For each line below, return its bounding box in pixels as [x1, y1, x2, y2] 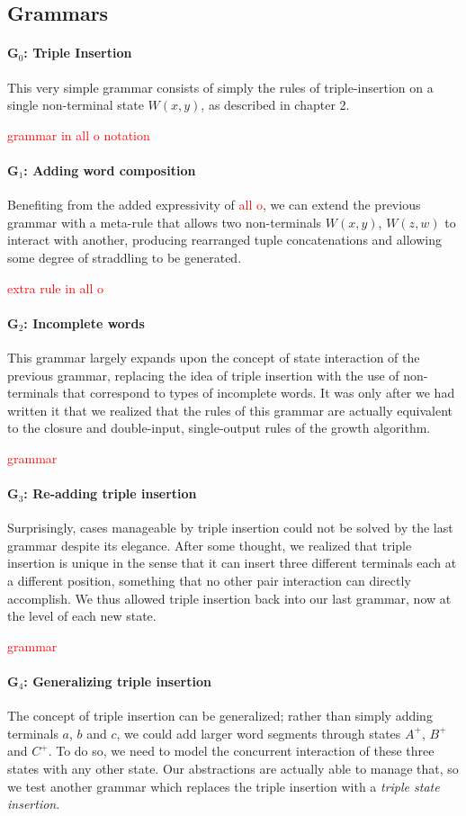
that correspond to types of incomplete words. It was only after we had [62, 383, 455, 402]
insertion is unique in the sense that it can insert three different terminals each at [7, 553, 457, 572]
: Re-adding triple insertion [23, 484, 197, 503]
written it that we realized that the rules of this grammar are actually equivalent [7, 400, 453, 419]
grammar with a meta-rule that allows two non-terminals [7, 212, 322, 231]
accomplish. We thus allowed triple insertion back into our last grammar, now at [7, 588, 452, 607]
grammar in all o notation [7, 125, 150, 144]
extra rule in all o [7, 278, 104, 297]
